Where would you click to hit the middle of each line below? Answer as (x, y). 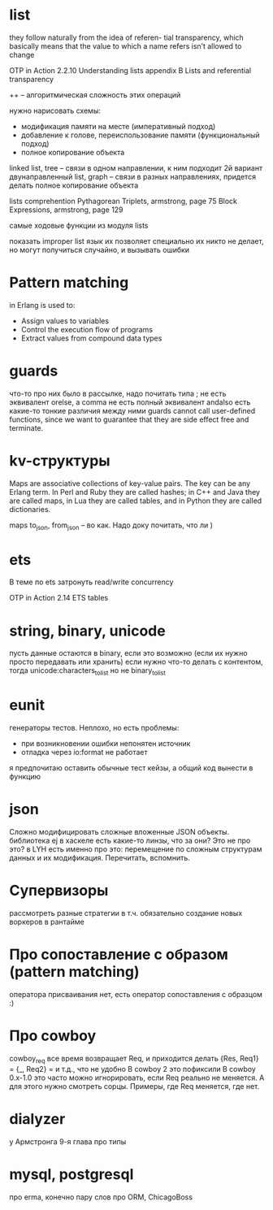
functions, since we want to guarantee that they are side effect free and (129, 419)
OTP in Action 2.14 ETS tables (59, 598)
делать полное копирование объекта (74, 185)
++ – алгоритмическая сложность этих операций (95, 94)
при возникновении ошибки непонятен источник (106, 744)
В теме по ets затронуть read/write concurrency (91, 582)
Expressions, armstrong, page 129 (67, 210)
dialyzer (37, 1119)
